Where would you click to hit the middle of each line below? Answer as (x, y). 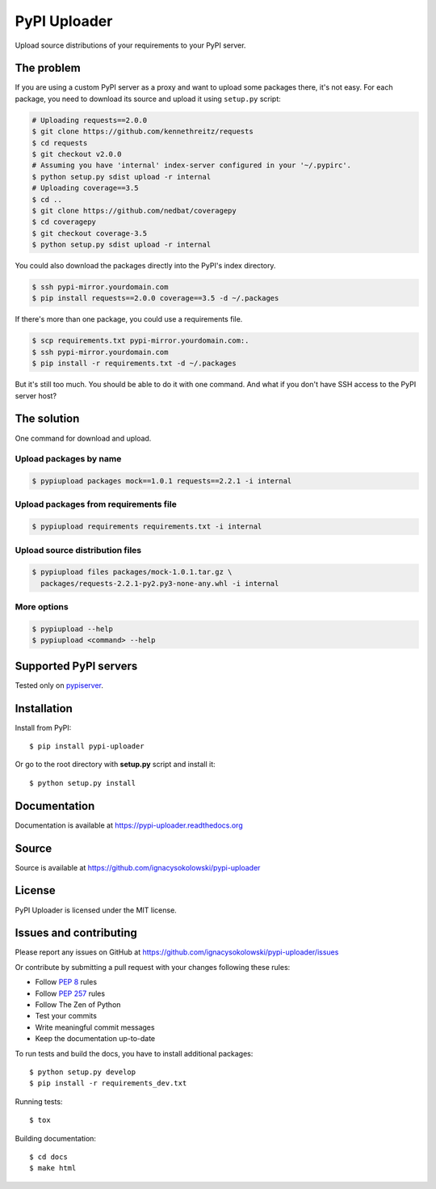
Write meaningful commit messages (95, 1027)
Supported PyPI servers (76, 666)
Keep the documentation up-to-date (95, 1039)
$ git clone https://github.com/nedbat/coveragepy (134, 211)
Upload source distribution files (78, 550)
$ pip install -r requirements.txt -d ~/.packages (134, 363)
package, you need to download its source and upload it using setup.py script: (148, 99)
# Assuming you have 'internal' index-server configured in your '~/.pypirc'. (191, 165)
